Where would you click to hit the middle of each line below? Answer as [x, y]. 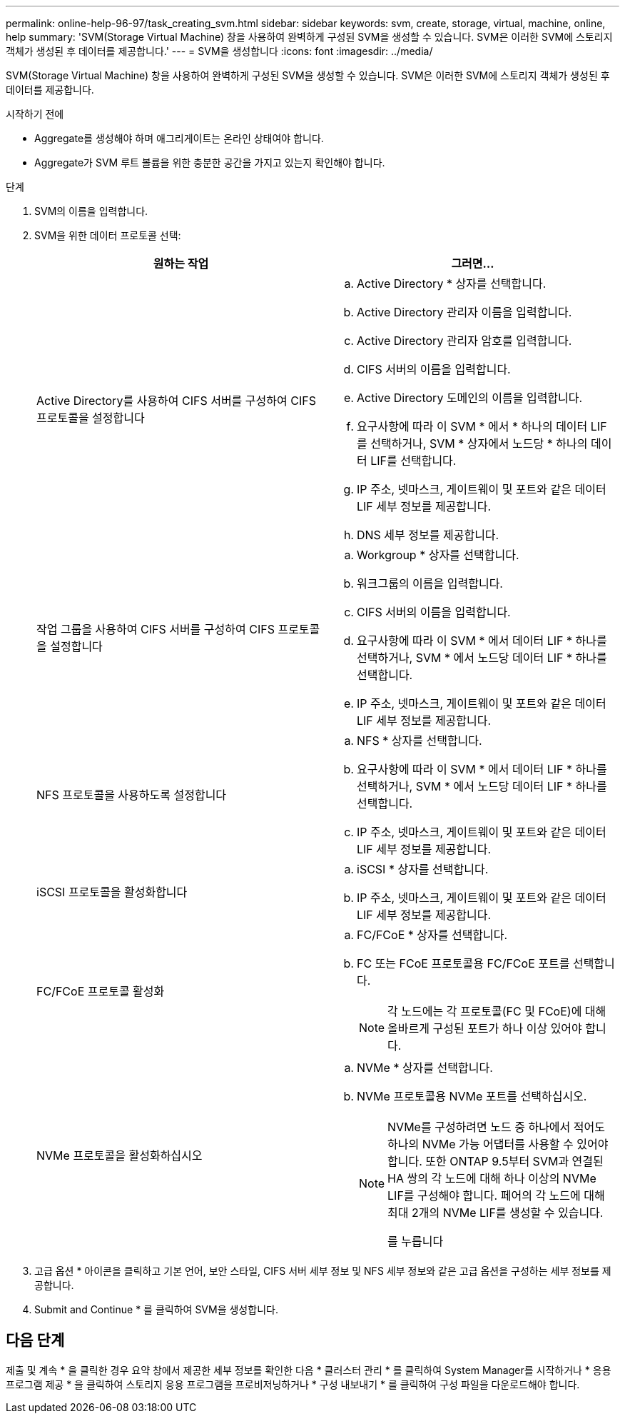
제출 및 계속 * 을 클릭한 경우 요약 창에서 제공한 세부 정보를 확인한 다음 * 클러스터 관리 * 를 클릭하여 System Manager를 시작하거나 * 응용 [309, 1370]
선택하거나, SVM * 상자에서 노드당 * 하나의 [479, 443]
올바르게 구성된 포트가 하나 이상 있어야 [485, 1028]
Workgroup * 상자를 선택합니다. [438, 555]
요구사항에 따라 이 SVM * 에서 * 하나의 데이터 [472, 426]
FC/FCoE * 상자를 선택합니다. [432, 935]
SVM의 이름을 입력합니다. [91, 211]
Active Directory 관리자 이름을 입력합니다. [464, 312]
